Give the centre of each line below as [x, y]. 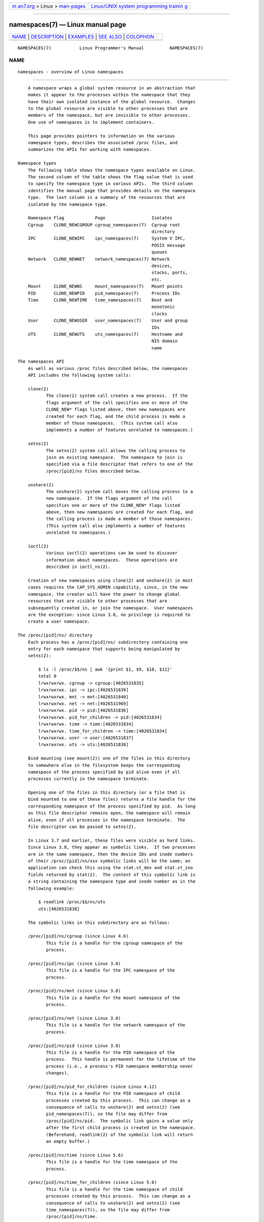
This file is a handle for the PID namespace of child [113, 1093]
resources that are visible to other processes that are [97, 601]
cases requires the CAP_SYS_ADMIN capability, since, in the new [108, 587]
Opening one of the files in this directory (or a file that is [106, 793]
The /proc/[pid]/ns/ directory [55, 635]
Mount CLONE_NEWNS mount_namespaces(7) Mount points [105, 286]
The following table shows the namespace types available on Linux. [111, 170]
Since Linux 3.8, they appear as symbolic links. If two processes [111, 847]
